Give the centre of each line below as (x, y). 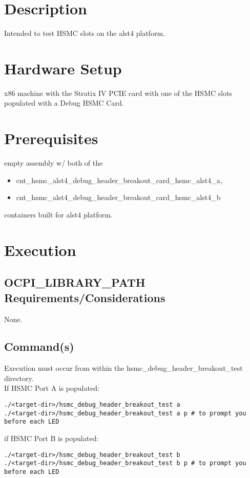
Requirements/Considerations (85, 297)
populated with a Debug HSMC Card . (64, 103)
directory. (19, 378)
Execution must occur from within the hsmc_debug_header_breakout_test (123, 368)
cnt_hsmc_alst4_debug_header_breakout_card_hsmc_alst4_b (118, 197)
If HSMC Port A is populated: (52, 388)
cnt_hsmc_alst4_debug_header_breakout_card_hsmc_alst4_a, (119, 180)
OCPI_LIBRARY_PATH (75, 282)
